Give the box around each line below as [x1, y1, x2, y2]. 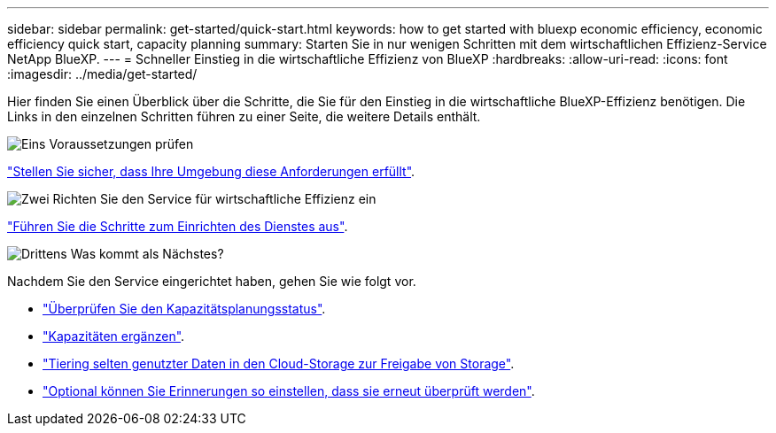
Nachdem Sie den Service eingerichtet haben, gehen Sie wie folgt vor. [7, 274, 416, 289]
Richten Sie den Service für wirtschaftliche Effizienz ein [52, 191, 376, 206]
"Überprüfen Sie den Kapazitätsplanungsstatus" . [43, 301, 326, 316]
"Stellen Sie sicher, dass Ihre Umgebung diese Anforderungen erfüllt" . [7, 164, 415, 179]
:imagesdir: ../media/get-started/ [7, 66, 198, 81]
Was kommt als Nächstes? [70, 246, 224, 261]
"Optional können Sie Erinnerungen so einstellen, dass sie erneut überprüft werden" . [43, 383, 535, 398]
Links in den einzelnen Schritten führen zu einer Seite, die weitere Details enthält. [7, 109, 481, 124]
